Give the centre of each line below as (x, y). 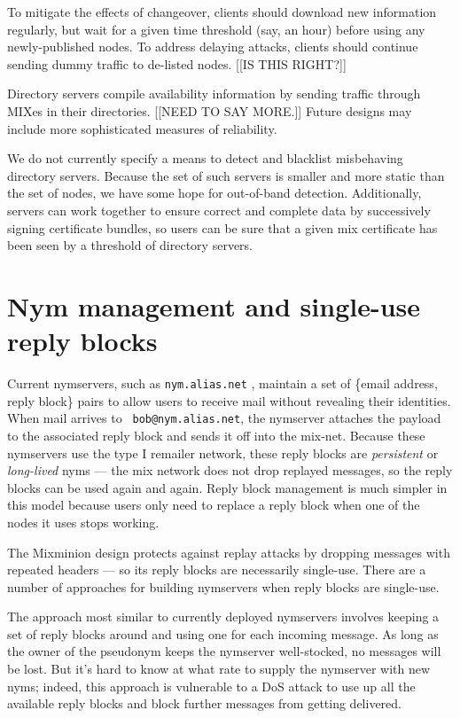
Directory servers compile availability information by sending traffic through (214, 94)
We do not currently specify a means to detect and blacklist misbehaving (205, 158)
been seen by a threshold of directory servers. (130, 245)
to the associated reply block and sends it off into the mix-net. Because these (216, 435)
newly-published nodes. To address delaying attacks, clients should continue (213, 47)
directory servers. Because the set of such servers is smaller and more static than (226, 175)
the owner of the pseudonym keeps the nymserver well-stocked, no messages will (224, 651)
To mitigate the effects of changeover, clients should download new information (222, 12)
